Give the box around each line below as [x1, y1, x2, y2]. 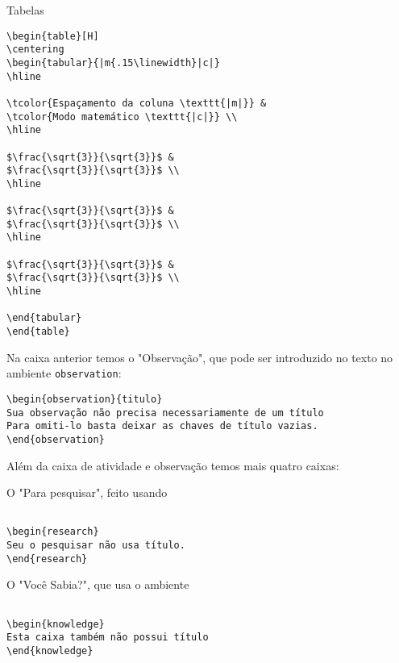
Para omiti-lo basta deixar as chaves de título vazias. [6, 420, 318, 432]
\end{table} [6, 326, 70, 338]
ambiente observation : [6, 365, 122, 382]
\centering [6, 44, 64, 56]
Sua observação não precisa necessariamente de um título [6, 407, 324, 419]
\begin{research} [6, 526, 99, 538]
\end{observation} [6, 433, 105, 445]
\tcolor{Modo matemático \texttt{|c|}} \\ [6, 110, 238, 123]
